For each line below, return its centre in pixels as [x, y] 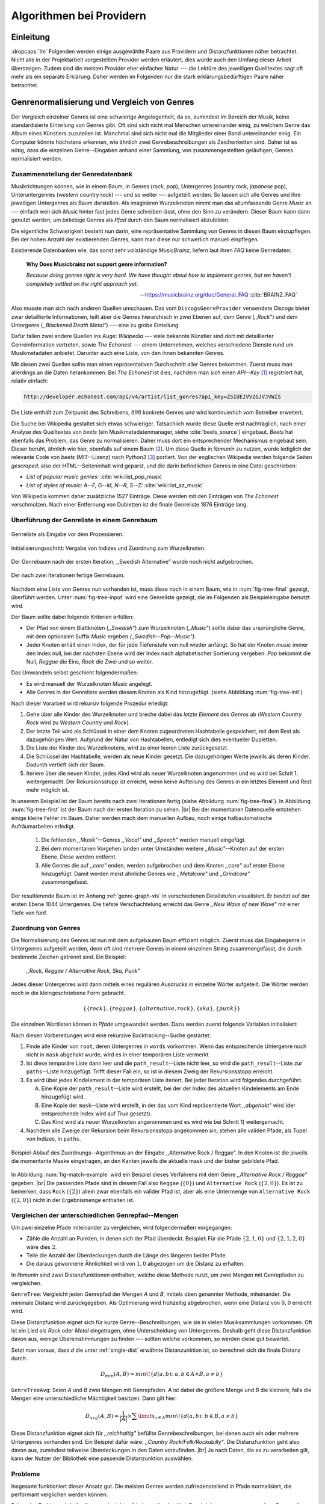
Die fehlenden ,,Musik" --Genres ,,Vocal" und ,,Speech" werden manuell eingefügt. [144, 840]
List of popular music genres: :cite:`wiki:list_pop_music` [95, 477]
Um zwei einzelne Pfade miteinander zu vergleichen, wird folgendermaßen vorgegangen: [122, 1227]
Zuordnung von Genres [46, 928]
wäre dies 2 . [42, 1247]
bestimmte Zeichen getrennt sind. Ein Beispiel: [69, 957]
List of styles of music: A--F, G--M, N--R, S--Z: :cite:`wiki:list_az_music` [115, 485]
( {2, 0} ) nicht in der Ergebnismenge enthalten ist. [73, 1200]
